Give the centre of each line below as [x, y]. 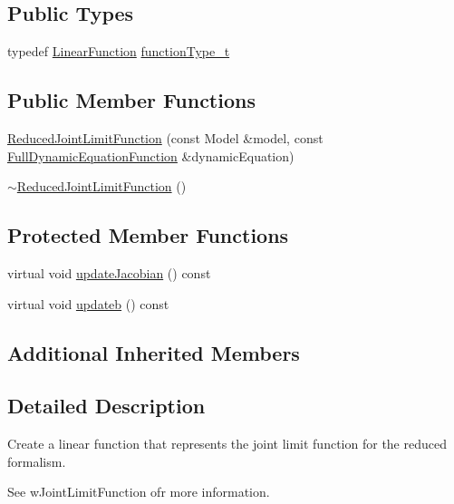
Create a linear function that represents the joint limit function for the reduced [227, 444]
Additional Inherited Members [154, 352]
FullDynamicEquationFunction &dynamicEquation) [151, 155]
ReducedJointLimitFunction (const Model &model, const [165, 138]
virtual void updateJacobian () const [109, 272]
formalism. [37, 461]
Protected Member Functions [148, 235]
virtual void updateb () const [88, 303]
